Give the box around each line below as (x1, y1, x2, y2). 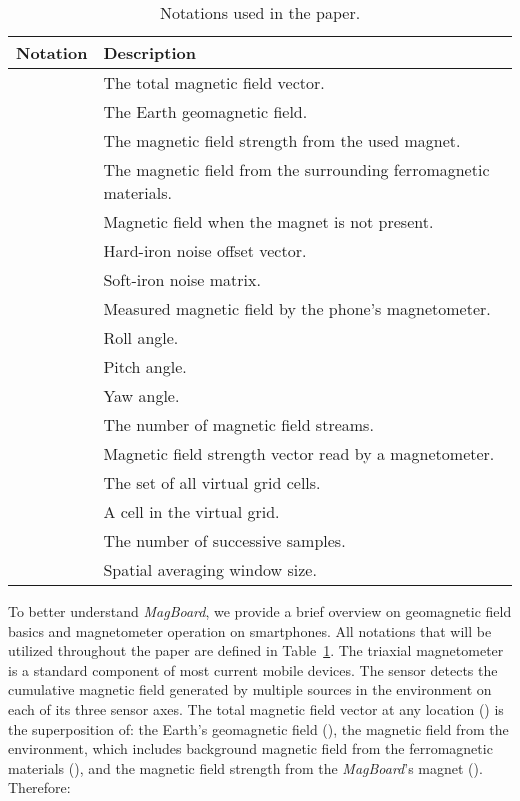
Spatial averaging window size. (103, 558, 317, 581)
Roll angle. (103, 326, 179, 349)
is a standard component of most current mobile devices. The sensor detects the (8, 659, 498, 680)
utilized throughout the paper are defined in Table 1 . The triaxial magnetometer (8, 640, 504, 661)
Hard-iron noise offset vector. (103, 239, 307, 262)
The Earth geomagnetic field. (103, 100, 308, 123)
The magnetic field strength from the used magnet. (103, 129, 461, 152)
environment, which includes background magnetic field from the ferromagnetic (8, 738, 493, 759)
